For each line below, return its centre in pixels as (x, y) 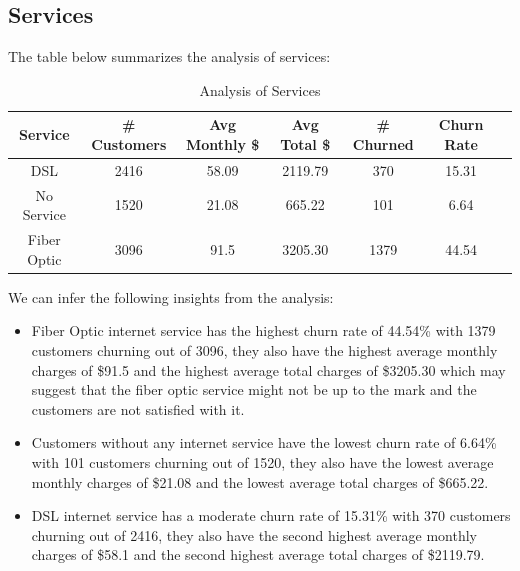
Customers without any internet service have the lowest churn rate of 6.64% (264, 442)
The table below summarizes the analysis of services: (169, 56)
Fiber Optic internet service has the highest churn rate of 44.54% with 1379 (263, 330)
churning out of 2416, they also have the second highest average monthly (254, 534)
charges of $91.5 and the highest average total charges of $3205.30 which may (268, 369)
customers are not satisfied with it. (138, 408)
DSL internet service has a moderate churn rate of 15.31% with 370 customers (271, 515)
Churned (383, 143)
